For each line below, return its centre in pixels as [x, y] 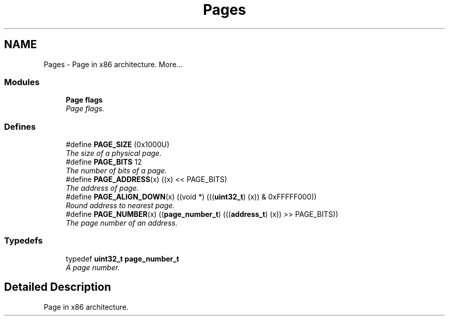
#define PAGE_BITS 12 [104, 162]
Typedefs [24, 241]
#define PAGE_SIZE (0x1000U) [118, 145]
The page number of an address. [122, 223]
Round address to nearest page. [120, 206]
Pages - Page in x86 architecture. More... [113, 64]
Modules [22, 82]
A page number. [93, 267]
